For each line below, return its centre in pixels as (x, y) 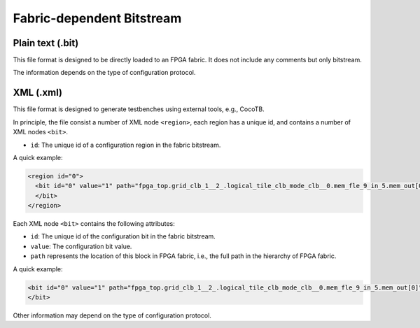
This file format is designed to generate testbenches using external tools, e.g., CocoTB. (139, 109)
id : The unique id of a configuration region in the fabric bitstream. (126, 145)
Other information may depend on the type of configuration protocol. (112, 315)
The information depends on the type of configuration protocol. (104, 73)
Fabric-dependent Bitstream (97, 18)
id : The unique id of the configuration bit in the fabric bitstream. (123, 236)
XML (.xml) (38, 93)
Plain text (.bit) (46, 43)
